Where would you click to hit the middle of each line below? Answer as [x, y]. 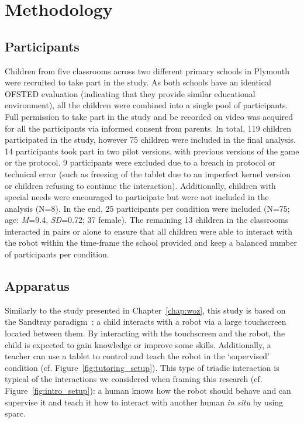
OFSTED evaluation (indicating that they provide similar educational [130, 93]
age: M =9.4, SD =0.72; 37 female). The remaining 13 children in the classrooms [147, 220]
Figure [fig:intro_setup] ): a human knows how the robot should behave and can [148, 391]
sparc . [15, 413]
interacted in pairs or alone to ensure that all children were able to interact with [148, 231]
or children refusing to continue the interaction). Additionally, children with [140, 185]
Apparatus [37, 286]
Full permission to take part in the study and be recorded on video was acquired [149, 116]
